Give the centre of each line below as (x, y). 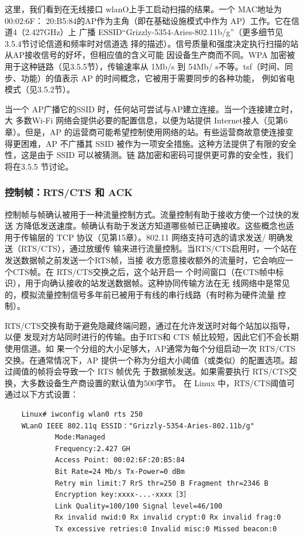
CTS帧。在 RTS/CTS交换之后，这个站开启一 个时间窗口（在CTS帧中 (144, 271)
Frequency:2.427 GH (92, 449)
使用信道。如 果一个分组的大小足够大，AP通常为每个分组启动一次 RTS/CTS (150, 348)
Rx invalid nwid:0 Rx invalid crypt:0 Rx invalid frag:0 (168, 518)
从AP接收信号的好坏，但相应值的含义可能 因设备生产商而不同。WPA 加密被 (150, 55)
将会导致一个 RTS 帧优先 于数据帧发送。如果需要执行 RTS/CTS (167, 371)
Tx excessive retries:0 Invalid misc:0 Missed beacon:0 (166, 529)
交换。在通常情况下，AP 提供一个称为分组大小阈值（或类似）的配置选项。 (147, 360)
